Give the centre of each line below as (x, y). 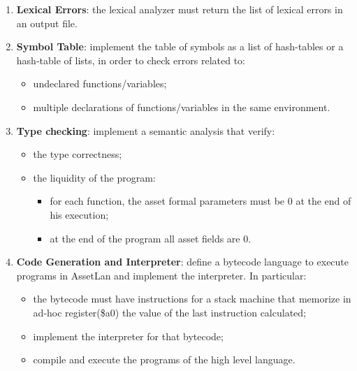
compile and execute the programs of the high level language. (164, 359)
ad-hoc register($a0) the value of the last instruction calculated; (169, 312)
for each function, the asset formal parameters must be (167, 201)
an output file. (47, 23)
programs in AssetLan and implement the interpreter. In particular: (161, 275)
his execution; (79, 214)
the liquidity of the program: (94, 177)
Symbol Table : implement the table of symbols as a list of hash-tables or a (180, 46)
